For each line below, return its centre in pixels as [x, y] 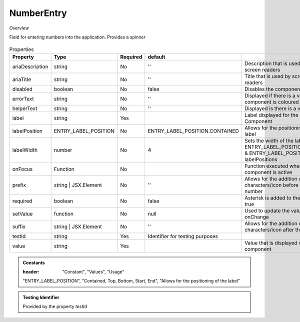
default [156, 56]
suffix [19, 226]
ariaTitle [22, 79]
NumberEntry [38, 13]
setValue [22, 213]
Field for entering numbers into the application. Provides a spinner [77, 37]
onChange [257, 216]
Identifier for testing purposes [183, 236]
